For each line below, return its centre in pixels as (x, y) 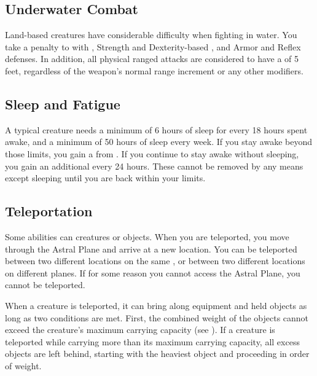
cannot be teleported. (45, 285)
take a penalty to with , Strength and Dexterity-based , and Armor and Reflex (153, 46)
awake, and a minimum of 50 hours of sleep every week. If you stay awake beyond (158, 142)
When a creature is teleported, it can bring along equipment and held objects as (156, 305)
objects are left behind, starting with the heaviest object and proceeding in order (157, 354)
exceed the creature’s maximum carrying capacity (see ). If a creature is (140, 330)
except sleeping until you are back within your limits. (105, 178)
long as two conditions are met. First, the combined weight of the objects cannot (157, 317)
